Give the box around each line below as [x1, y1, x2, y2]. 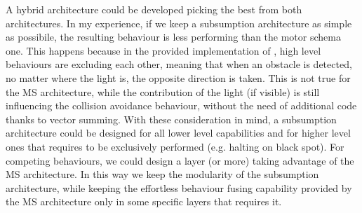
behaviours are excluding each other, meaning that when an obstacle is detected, [6, 57, 352, 71]
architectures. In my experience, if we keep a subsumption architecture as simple [6, 15, 352, 30]
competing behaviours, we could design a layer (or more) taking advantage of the [6, 153, 354, 167]
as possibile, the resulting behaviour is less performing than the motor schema [6, 29, 341, 44]
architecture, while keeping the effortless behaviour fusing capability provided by [6, 180, 352, 195]
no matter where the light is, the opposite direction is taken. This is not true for [6, 70, 351, 85]
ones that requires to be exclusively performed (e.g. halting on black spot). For [6, 139, 344, 153]
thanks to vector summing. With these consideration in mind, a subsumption [6, 111, 337, 126]
